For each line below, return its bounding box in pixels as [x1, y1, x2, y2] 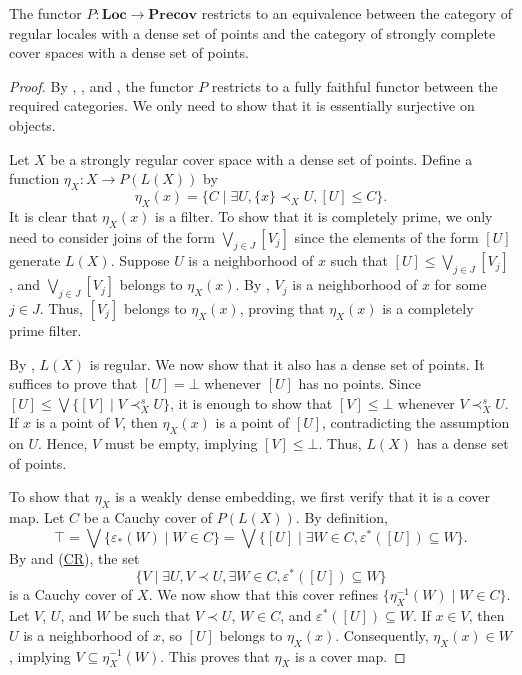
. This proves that [160, 645, 270, 666]
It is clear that [9, 205, 98, 226]
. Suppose [110, 250, 170, 271]
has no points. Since [298, 373, 421, 394]
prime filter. [9, 319, 82, 340]
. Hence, [38, 433, 88, 454]
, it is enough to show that [169, 392, 333, 413]
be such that [114, 605, 191, 626]
